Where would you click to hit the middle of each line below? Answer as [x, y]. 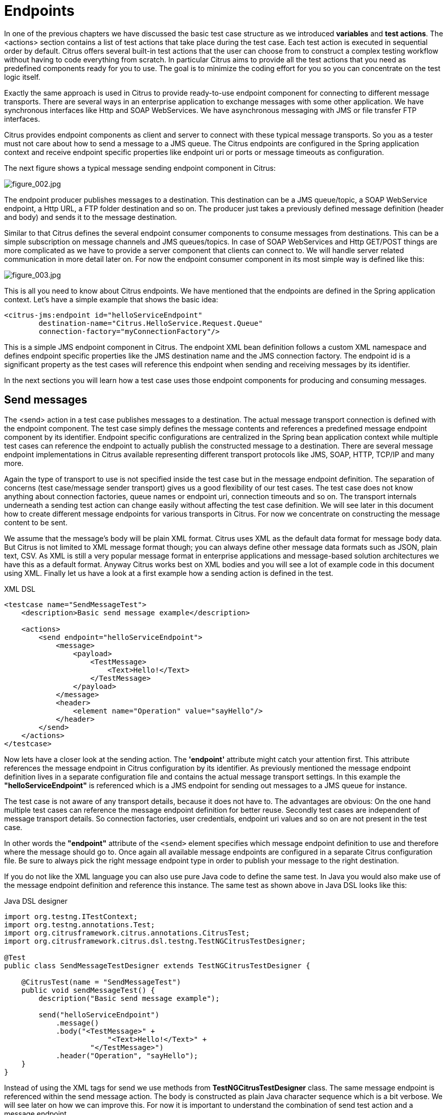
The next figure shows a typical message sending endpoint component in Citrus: [140, 168]
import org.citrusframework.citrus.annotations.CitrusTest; [127, 933]
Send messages [46, 400]
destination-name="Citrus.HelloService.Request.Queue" [151, 323]
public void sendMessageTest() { [88, 990]
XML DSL [20, 589]
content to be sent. [36, 522]
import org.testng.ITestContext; [71, 916]
